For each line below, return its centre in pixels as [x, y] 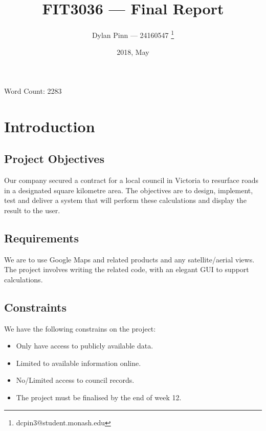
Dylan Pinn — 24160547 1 [133, 34]
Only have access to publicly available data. [85, 346]
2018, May [133, 52]
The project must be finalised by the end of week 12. [99, 397]
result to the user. [32, 210]
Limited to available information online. [79, 363]
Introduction [50, 126]
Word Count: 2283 [33, 90]
